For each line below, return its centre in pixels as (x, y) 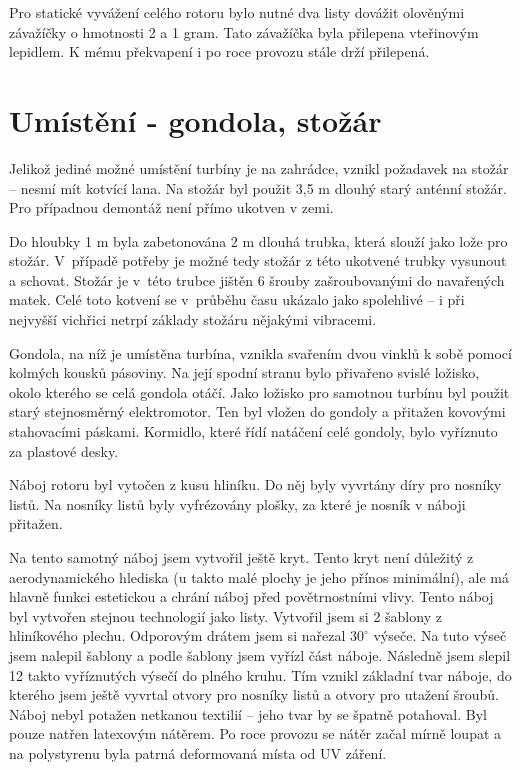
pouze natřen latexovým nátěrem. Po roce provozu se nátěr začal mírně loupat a (255, 733)
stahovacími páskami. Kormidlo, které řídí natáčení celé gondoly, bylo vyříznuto (253, 431)
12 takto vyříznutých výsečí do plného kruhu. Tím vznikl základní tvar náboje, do (260, 674)
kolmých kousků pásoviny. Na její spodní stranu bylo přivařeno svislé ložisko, (244, 372)
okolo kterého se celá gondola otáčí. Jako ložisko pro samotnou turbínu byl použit (259, 391)
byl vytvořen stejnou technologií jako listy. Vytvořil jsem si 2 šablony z (225, 615)
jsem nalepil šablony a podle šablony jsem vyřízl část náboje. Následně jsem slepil (260, 654)
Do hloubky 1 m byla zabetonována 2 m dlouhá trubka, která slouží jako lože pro (258, 240)
